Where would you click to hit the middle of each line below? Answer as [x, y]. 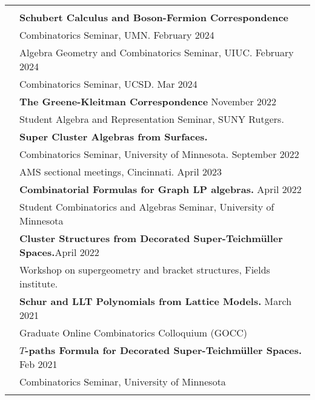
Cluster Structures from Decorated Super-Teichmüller [151, 238]
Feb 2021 [38, 364]
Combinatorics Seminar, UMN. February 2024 [117, 35]
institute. [39, 284]
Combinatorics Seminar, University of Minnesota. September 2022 [159, 154]
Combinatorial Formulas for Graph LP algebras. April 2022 [161, 189]
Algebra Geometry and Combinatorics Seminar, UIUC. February [157, 52]
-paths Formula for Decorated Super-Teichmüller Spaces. [164, 350]
